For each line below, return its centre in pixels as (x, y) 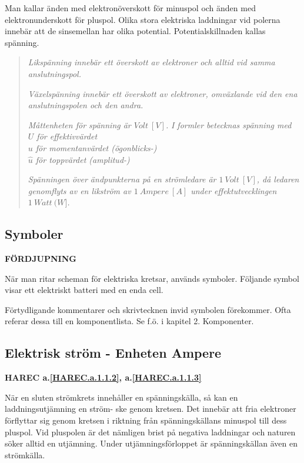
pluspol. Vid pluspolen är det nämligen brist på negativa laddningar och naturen (150, 432)
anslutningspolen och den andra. (86, 105)
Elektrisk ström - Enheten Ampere (113, 353)
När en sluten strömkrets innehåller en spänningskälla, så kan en (121, 397)
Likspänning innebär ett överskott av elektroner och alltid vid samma (151, 62)
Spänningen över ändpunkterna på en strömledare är (122, 179)
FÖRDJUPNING (41, 259)
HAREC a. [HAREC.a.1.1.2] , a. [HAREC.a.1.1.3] (103, 377)
